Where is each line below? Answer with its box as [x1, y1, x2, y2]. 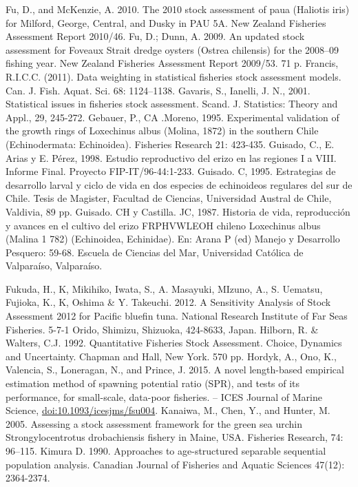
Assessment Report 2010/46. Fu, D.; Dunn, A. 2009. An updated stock [6, 29, 305, 43]
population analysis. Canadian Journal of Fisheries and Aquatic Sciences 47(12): [6, 457, 345, 471]
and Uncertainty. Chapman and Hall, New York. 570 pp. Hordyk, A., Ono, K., [6, 349, 337, 363]
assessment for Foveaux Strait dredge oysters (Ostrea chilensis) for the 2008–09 [6, 42, 339, 56]
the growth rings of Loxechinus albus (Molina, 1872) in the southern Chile [6, 123, 319, 138]
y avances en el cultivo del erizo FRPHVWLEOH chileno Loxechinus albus [6, 218, 321, 232]
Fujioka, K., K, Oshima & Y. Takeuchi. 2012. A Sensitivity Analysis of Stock [6, 295, 331, 309]
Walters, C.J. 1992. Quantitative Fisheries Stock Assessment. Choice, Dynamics [6, 335, 342, 350]
